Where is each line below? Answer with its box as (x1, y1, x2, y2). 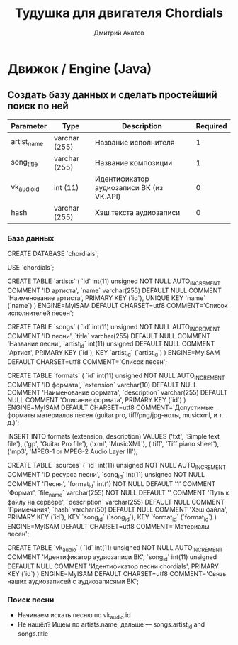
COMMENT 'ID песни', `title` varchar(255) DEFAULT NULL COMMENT (7, 331, 211, 340)
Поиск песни (7, 595, 55, 605)
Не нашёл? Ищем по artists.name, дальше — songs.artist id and (17, 619, 205, 630)
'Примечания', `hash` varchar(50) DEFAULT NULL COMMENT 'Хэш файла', (7, 505, 228, 514)
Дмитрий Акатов (93, 28, 145, 37)
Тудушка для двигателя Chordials (15, 5, 223, 21)
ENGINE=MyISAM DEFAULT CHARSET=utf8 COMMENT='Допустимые (7, 403, 214, 412)
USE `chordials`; (7, 263, 55, 272)
